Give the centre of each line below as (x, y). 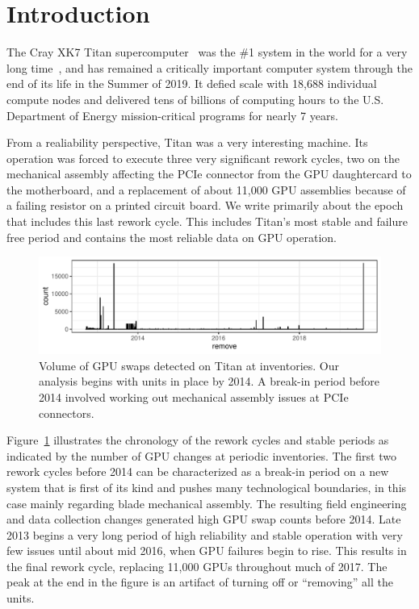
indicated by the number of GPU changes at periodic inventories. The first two (201, 455)
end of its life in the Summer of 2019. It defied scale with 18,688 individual (192, 83)
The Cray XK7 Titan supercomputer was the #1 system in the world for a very (207, 52)
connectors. (67, 413)
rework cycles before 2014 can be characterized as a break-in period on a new (198, 471)
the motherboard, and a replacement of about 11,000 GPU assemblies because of (206, 189)
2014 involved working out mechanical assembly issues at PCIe (194, 396)
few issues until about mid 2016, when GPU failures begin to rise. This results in (207, 551)
